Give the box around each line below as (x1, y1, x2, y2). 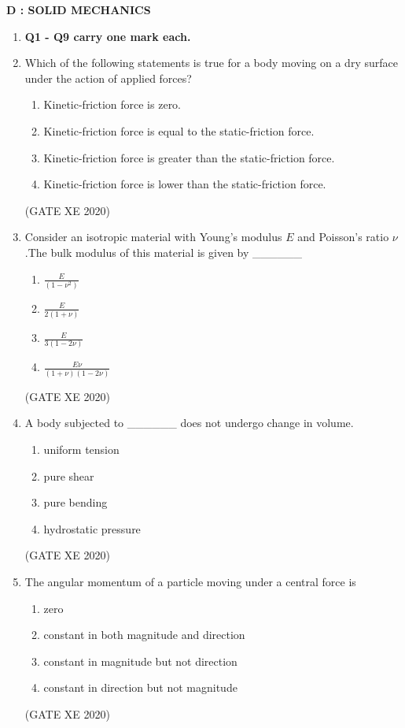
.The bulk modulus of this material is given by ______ (24, 243, 303, 260)
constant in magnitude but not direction (43, 652, 237, 669)
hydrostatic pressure (43, 520, 141, 537)
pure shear (43, 467, 94, 484)
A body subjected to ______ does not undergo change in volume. (24, 414, 354, 431)
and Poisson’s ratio (297, 228, 389, 245)
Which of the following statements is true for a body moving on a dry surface (24, 54, 398, 71)
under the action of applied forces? (24, 69, 192, 86)
